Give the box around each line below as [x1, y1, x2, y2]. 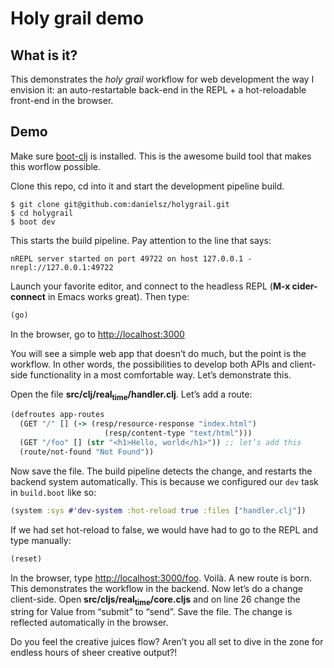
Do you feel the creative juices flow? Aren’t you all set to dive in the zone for [10, 636, 324, 648]
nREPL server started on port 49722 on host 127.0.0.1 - [10, 253, 253, 264]
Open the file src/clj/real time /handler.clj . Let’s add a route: [10, 388, 253, 402]
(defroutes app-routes [10, 410, 105, 420]
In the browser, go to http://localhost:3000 [10, 328, 185, 340]
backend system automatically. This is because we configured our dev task [10, 475, 319, 487]
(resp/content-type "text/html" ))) [104, 428, 253, 439]
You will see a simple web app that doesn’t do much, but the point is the [10, 347, 307, 359]
